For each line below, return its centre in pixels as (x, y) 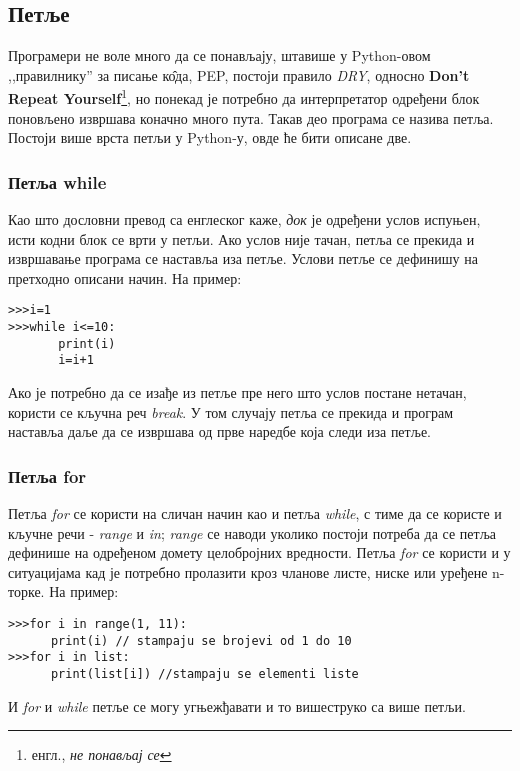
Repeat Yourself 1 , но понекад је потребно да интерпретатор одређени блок (244, 97)
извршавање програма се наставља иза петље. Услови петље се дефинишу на (243, 258)
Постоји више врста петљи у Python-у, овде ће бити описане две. (210, 137)
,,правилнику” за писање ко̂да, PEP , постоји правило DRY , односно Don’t (239, 74)
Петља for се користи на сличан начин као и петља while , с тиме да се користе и (255, 513)
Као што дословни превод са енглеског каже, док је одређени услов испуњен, (244, 219)
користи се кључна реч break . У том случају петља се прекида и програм (231, 411)
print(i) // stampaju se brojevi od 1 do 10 (201, 640)
